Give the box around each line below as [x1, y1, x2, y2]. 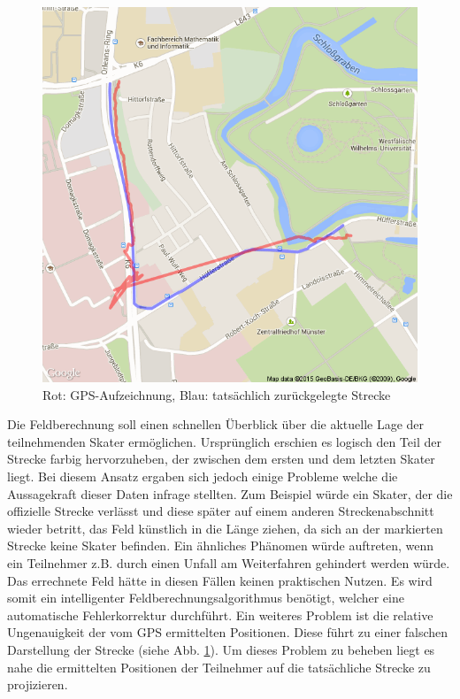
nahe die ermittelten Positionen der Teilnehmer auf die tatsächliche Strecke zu [7, 657, 431, 676]
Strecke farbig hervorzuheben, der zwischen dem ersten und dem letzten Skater [7, 449, 435, 468]
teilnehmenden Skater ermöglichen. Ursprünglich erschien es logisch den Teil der [7, 432, 441, 450]
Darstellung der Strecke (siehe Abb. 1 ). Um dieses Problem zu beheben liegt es [7, 640, 435, 658]
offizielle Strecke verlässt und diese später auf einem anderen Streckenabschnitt [7, 502, 434, 520]
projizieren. [7, 675, 68, 694]
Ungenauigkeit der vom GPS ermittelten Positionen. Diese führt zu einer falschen [7, 623, 448, 641]
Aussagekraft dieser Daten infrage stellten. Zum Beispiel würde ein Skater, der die [7, 484, 453, 503]
